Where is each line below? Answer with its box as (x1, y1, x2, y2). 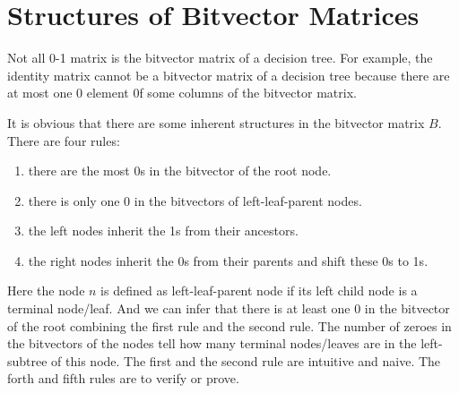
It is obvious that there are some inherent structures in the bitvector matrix (7, 113, 425, 132)
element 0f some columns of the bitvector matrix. (86, 83, 357, 102)
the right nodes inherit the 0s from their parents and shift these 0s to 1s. (28, 251, 429, 269)
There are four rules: (7, 131, 120, 150)
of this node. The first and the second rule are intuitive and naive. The (51, 351, 441, 370)
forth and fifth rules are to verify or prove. (7, 369, 239, 388)
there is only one (28, 191, 120, 209)
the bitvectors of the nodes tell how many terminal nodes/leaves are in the (7, 334, 417, 353)
